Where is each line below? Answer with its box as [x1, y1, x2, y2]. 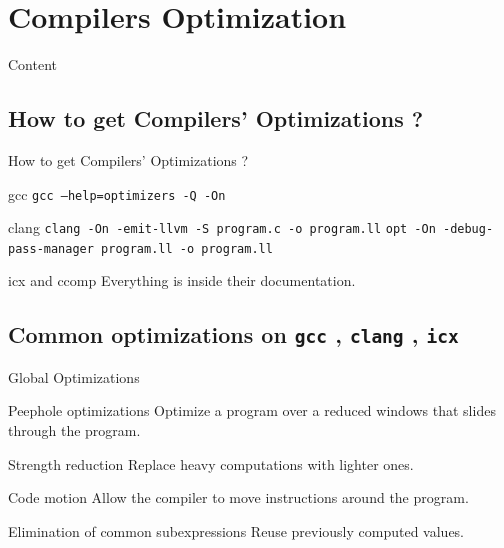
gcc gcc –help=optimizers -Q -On [8, 183, 226, 204]
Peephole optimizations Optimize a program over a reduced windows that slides [8, 400, 496, 421]
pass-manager [8, 241, 94, 256]
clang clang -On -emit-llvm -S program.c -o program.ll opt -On [8, 217, 436, 238]
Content [8, 54, 57, 75]
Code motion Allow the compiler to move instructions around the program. [8, 487, 469, 508]
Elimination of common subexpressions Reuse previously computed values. [8, 520, 465, 541]
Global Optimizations [8, 366, 140, 387]
